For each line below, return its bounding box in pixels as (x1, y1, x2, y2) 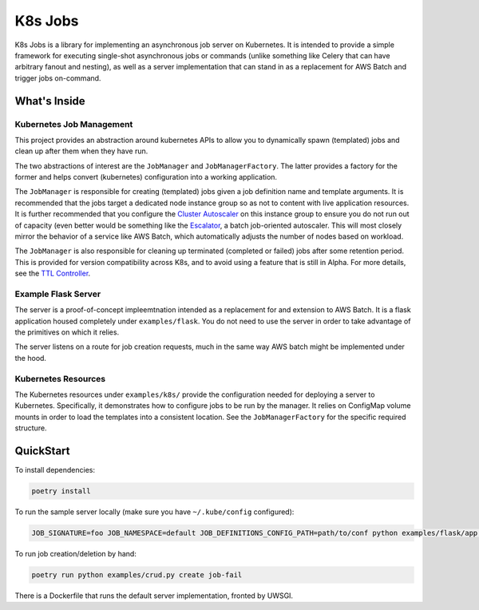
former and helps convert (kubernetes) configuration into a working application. (14, 172, 278, 182)
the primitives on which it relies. (14, 327, 120, 337)
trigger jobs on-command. (14, 73, 101, 83)
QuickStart (14, 444, 71, 457)
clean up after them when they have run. (14, 146, 148, 156)
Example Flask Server (14, 288, 101, 299)
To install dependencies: (14, 465, 96, 475)
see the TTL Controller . (14, 268, 91, 279)
